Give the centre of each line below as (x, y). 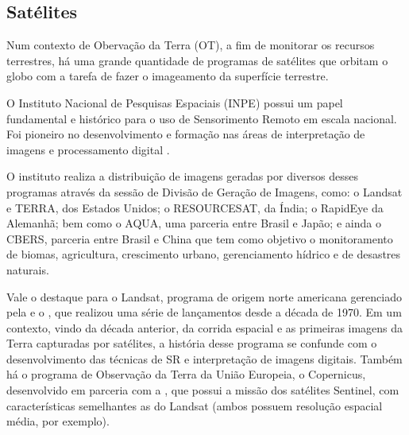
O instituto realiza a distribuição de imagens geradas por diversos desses (183, 176)
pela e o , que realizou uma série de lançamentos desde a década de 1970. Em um (204, 312)
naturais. (28, 269)
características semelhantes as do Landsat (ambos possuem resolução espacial (195, 405)
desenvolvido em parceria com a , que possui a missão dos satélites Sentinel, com (203, 390)
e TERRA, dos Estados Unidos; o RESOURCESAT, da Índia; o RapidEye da (195, 207)
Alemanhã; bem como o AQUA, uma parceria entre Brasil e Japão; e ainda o (194, 223)
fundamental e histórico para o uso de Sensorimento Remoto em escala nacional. (202, 118)
